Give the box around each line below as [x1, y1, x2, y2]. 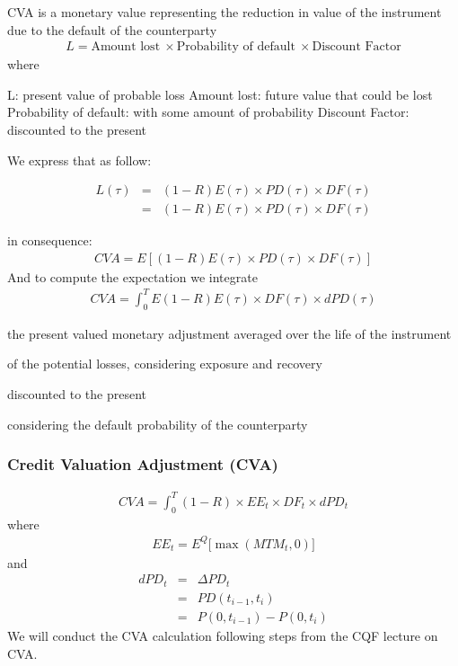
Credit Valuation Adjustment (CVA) [7, 453, 278, 475]
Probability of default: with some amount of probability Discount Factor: [7, 102, 410, 121]
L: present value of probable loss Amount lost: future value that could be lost [7, 84, 433, 103]
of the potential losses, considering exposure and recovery [7, 354, 322, 373]
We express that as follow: [7, 150, 152, 169]
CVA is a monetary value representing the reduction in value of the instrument [7, 3, 442, 21]
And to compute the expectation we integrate [7, 267, 258, 286]
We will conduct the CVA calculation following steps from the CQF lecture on [7, 626, 438, 644]
